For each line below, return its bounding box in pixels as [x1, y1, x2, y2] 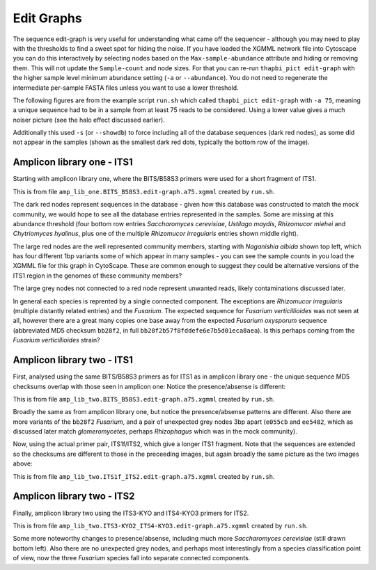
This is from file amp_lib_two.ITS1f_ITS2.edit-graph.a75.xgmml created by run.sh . [13, 472, 275, 480]
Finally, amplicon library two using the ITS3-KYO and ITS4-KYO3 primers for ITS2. [13, 509, 249, 517]
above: [13, 459, 33, 468]
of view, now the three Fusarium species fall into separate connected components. [13, 554, 251, 562]
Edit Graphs [13, 10, 83, 26]
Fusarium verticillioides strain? [13, 336, 100, 345]
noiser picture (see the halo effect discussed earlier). [13, 116, 165, 124]
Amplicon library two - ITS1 [13, 354, 134, 366]
